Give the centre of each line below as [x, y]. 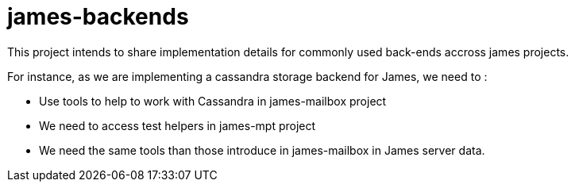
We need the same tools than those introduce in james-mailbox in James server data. [262, 150]
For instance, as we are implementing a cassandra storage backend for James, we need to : [247, 76]
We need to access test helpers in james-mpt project [178, 125]
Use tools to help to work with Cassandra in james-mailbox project [213, 101]
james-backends [98, 17]
